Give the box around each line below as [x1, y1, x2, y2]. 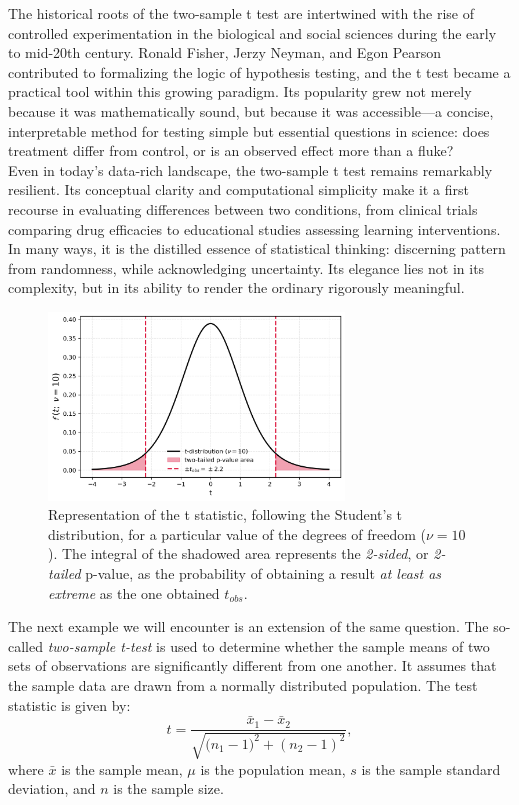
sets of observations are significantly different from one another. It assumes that [8, 655, 497, 676]
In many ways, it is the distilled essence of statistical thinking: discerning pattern [8, 238, 506, 259]
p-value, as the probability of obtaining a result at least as [85, 562, 442, 583]
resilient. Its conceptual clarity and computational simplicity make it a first [8, 179, 469, 200]
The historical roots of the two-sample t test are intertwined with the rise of [8, 3, 475, 23]
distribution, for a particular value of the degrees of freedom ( [48, 523, 427, 544]
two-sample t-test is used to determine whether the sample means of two [47, 635, 490, 656]
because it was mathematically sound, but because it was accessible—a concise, [8, 100, 494, 121]
